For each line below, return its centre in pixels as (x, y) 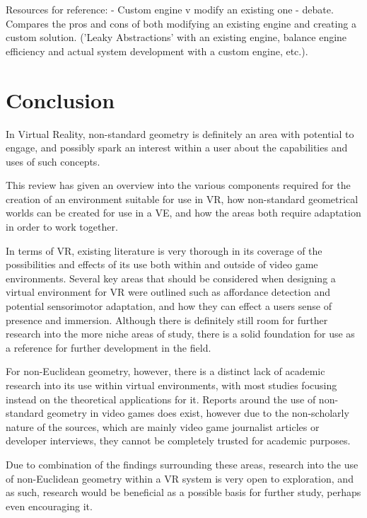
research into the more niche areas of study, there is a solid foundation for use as (180, 334)
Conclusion (60, 99)
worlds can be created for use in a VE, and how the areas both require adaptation (183, 213)
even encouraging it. (49, 506)
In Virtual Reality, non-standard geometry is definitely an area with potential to (180, 133)
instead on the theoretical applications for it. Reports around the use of (161, 399)
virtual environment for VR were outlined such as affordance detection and (168, 292)
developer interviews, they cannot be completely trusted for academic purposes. (178, 441)
